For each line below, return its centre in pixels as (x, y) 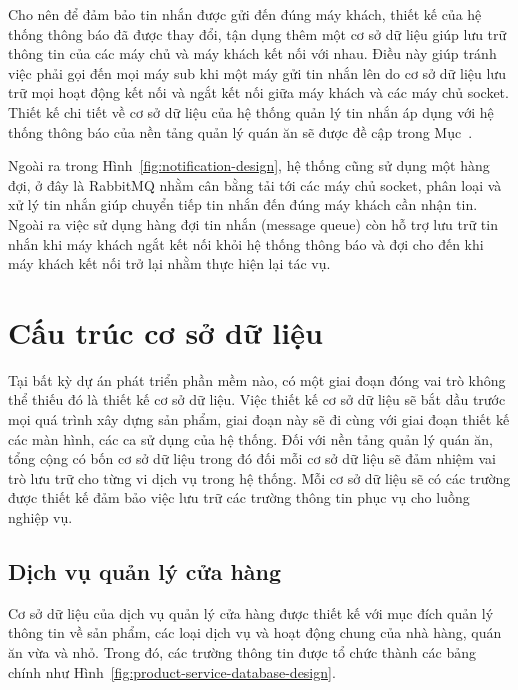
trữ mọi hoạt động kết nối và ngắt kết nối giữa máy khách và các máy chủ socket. (258, 92)
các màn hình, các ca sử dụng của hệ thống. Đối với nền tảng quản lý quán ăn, (250, 438)
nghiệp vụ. (40, 517)
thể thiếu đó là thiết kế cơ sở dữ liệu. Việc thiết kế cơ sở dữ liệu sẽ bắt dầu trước (257, 399)
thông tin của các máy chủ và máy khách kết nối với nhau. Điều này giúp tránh (252, 53)
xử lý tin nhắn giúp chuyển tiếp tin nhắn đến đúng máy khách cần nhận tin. (243, 204)
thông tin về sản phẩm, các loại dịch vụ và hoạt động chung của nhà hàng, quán (255, 632)
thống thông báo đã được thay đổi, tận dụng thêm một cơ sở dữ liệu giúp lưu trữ (257, 33)
